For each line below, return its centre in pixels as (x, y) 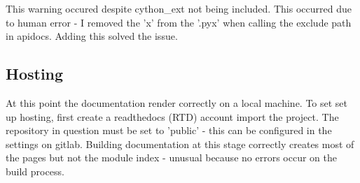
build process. (35, 171)
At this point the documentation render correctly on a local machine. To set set (177, 102)
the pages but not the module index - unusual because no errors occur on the (171, 158)
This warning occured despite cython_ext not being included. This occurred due (179, 8)
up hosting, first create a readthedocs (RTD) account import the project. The (172, 116)
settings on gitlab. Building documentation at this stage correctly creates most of (180, 144)
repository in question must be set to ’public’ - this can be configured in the (169, 130)
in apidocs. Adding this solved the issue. (92, 36)
